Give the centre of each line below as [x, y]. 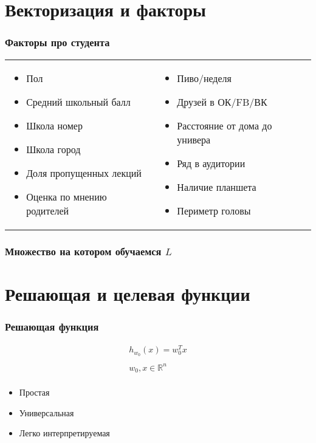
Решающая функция [52, 326]
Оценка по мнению [67, 196]
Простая [34, 392]
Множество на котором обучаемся [83, 251]
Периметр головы [214, 210]
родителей [48, 210]
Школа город [53, 149]
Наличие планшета [217, 187]
